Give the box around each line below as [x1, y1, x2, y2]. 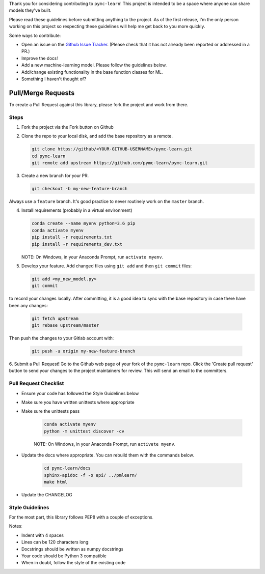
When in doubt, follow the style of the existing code [21, 560, 126, 566]
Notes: [9, 523, 23, 529]
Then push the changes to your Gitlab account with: [9, 335, 114, 341]
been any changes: [9, 302, 48, 308]
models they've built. [9, 7, 52, 13]
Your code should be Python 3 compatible [21, 553, 106, 559]
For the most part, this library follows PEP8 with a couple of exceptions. [9, 514, 154, 520]
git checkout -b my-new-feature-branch [31, 186, 128, 192]
